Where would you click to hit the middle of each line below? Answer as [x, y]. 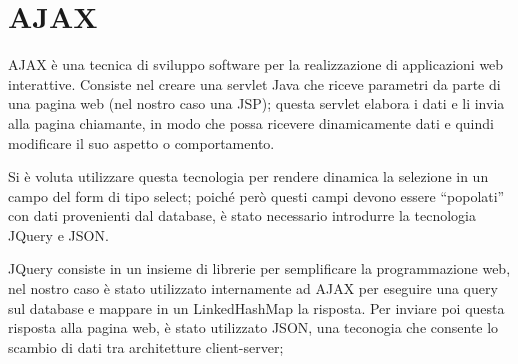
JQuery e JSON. [58, 234]
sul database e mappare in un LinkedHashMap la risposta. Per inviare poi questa [256, 307]
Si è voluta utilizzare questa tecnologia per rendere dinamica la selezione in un [248, 176]
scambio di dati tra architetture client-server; [146, 346]
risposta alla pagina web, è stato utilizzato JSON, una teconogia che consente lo [253, 327]
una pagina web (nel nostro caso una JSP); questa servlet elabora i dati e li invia [256, 103]
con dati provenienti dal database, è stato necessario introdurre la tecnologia [242, 215]
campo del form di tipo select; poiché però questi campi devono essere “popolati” [256, 195]
